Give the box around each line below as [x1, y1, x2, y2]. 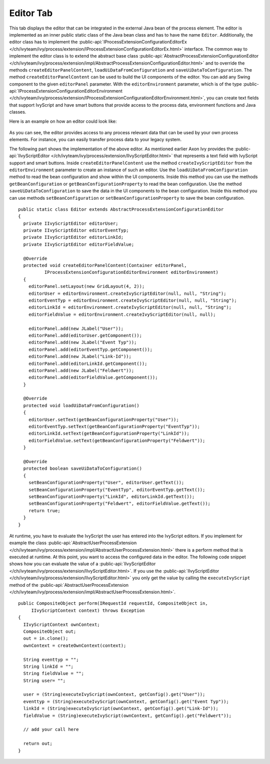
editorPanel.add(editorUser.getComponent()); [28, 332, 142, 338]
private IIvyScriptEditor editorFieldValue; [23, 241, 134, 247]
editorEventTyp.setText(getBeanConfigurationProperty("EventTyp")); [28, 424, 200, 430]
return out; [23, 741, 52, 746]
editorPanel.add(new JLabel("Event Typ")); [28, 339, 137, 345]
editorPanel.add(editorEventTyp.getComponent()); [28, 346, 152, 352]
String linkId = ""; [23, 663, 74, 669]
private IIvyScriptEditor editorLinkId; [23, 234, 124, 240]
